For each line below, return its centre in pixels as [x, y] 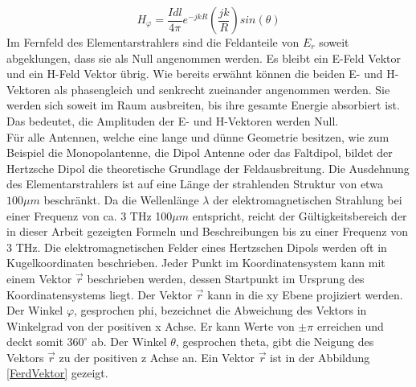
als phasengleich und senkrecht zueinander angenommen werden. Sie [222, 89]
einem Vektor [39, 278]
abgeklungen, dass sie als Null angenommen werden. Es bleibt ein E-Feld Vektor [204, 58]
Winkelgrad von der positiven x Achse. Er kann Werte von [151, 325]
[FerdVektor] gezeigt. [57, 373]
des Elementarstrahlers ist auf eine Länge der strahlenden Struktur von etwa [195, 184]
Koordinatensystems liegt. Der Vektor [100, 294]
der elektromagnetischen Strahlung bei [308, 199]
